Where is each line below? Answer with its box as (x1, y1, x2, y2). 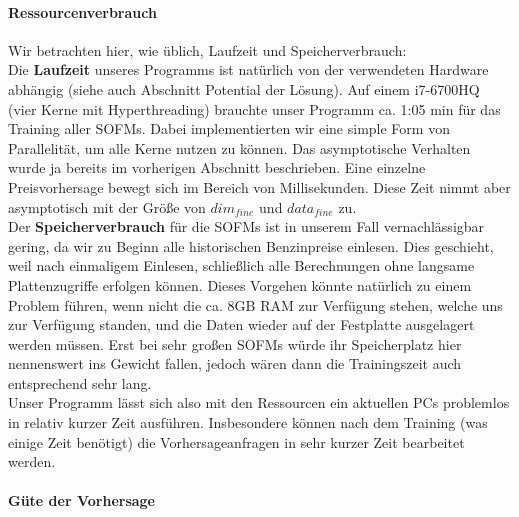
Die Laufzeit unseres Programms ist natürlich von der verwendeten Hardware (8, 59, 489, 80)
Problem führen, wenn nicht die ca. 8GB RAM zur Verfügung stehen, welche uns (8, 294, 503, 315)
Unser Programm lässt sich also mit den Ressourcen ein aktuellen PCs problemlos (8, 392, 510, 413)
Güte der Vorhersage (8, 490, 155, 511)
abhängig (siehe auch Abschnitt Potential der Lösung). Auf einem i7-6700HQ (8, 78, 480, 99)
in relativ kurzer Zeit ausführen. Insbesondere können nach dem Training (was (8, 412, 488, 433)
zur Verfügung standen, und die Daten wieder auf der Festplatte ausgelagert (8, 314, 475, 335)
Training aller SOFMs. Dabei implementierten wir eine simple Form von (8, 118, 450, 139)
